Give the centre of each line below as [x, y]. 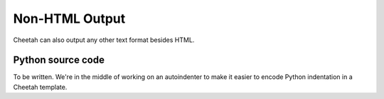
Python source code [59, 60]
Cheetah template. [40, 87]
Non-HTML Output [69, 19]
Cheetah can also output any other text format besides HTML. [104, 40]
